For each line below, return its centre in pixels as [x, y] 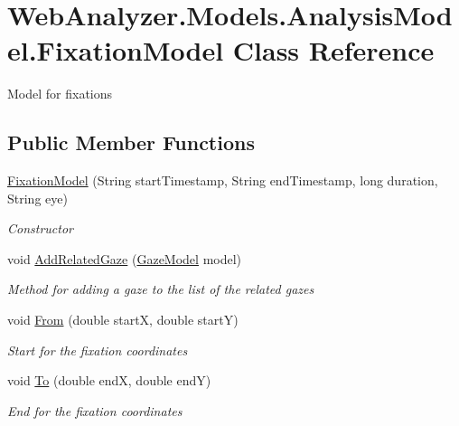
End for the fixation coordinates [95, 410]
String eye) [37, 198]
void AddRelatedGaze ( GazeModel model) [125, 258]
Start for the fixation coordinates [98, 350]
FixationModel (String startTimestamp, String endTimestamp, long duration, [223, 180]
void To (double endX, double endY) [109, 380]
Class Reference [333, 50]
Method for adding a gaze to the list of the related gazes [161, 289]
